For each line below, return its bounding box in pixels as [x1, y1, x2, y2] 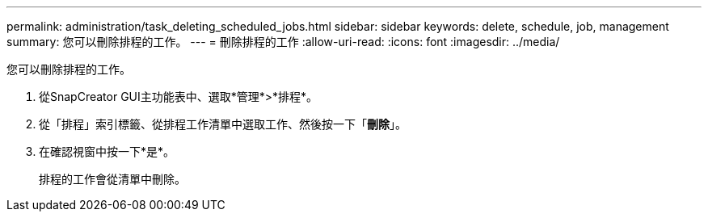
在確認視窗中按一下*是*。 [39, 145, 175, 158]
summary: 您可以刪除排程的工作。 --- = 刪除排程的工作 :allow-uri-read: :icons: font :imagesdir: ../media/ [6, 35, 560, 48]
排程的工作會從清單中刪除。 [39, 172, 186, 186]
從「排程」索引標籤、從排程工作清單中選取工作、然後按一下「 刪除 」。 [39, 117, 407, 131]
